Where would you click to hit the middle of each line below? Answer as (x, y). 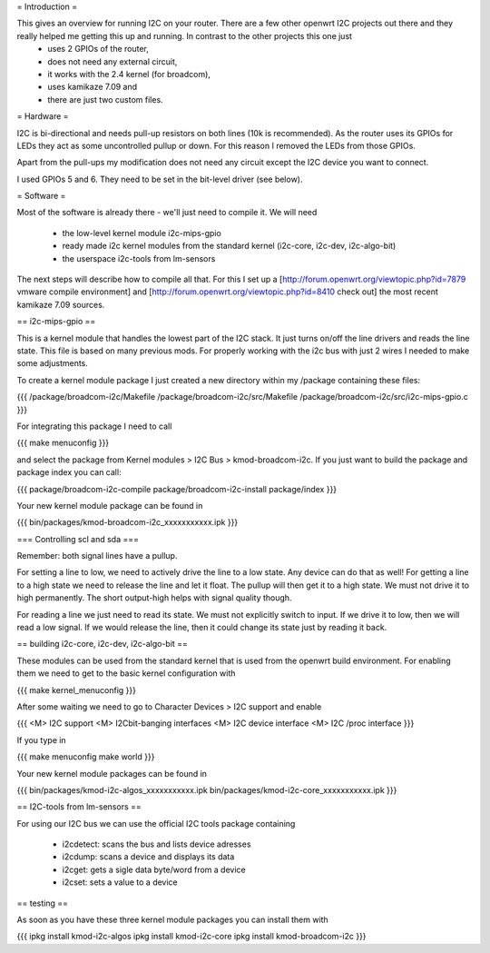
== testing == (42, 903)
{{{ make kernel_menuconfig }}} (76, 690)
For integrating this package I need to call (94, 426)
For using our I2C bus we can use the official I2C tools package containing (156, 823)
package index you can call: (69, 472)
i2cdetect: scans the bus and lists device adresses (157, 844)
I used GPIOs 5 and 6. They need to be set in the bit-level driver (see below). (160, 179)
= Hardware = (43, 116)
